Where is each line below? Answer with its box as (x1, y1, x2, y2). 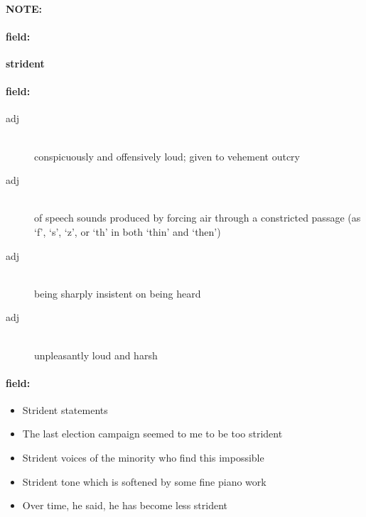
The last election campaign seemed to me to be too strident (22, 426, 283, 441)
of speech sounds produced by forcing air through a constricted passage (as (34, 210, 361, 225)
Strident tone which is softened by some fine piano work (22, 474, 267, 489)
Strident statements (22, 402, 108, 417)
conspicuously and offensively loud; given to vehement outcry (34, 148, 300, 163)
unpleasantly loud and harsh (34, 347, 158, 362)
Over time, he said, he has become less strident (22, 498, 227, 513)
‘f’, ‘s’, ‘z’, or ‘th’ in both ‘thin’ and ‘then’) (34, 224, 221, 239)
